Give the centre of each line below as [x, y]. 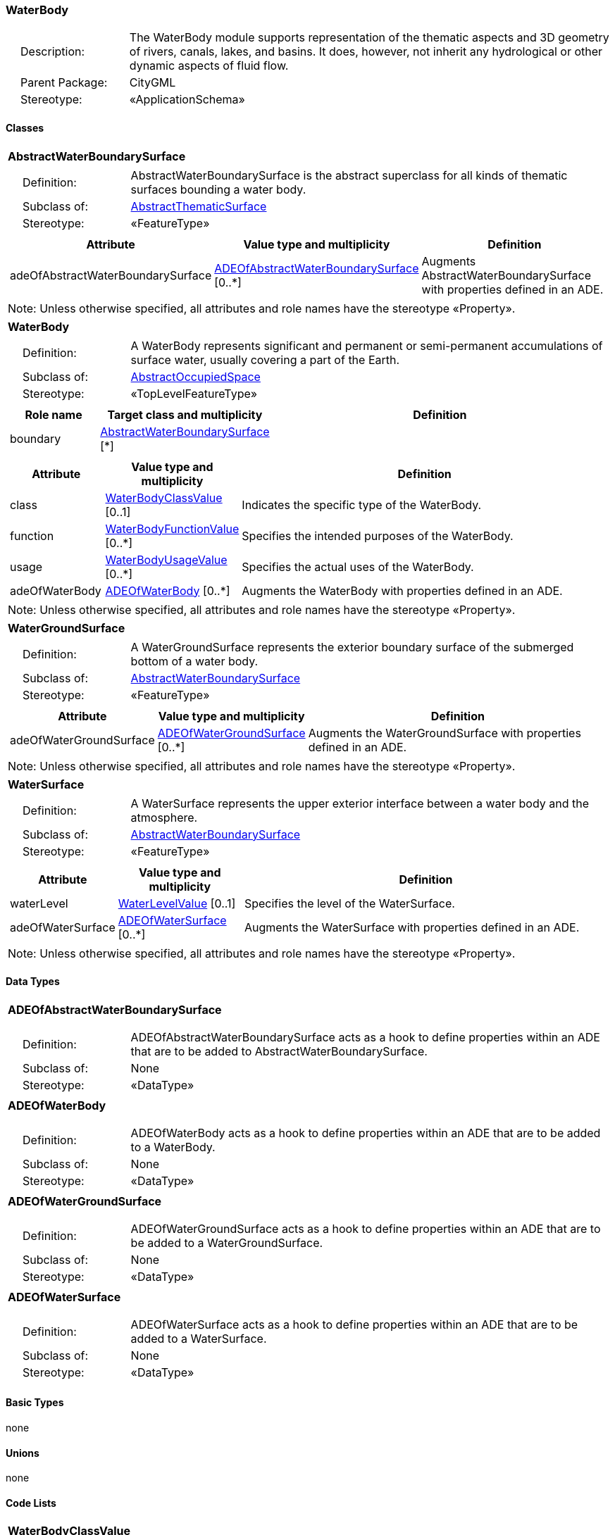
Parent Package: [64, 83]
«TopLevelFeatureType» [194, 393]
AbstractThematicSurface [199, 206]
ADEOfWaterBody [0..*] [168, 590]
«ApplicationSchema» [187, 100]
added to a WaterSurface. [199, 1338]
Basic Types [35, 1403]
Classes [25, 127]
